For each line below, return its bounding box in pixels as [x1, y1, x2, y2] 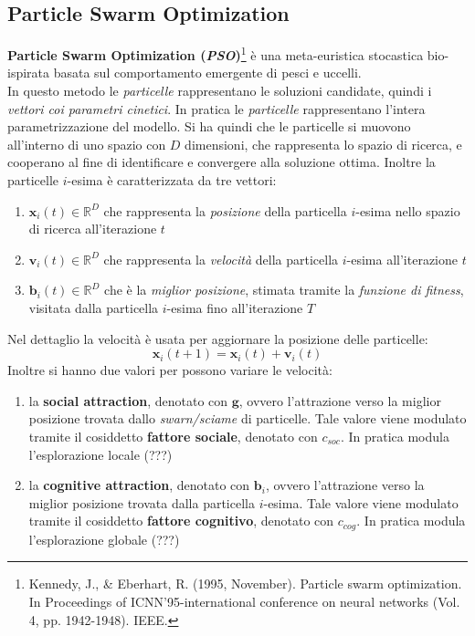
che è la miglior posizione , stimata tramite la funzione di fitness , [104, 280, 464, 299]
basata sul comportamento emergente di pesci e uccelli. [53, 63, 362, 82]
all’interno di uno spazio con [7, 134, 166, 153]
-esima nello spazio [355, 201, 460, 220]
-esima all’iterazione [346, 249, 458, 268]
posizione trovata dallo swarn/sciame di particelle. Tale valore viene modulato [28, 409, 467, 428]
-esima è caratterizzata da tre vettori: [67, 171, 277, 190]
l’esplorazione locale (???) [28, 444, 173, 464]
